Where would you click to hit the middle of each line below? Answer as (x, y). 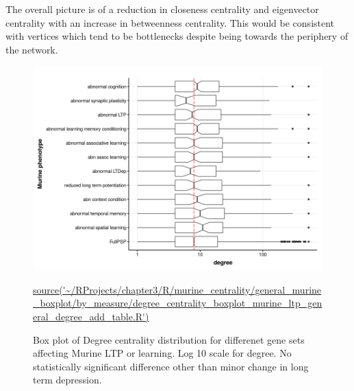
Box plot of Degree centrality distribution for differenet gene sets (169, 339)
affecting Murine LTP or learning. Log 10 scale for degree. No (162, 353)
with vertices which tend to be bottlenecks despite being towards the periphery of (177, 36)
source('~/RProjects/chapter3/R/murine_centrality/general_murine (177, 289)
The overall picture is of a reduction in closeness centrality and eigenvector (162, 9)
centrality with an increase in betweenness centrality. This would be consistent (170, 22)
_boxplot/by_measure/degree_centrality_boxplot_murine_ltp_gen (178, 303)
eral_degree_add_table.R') (91, 317)
